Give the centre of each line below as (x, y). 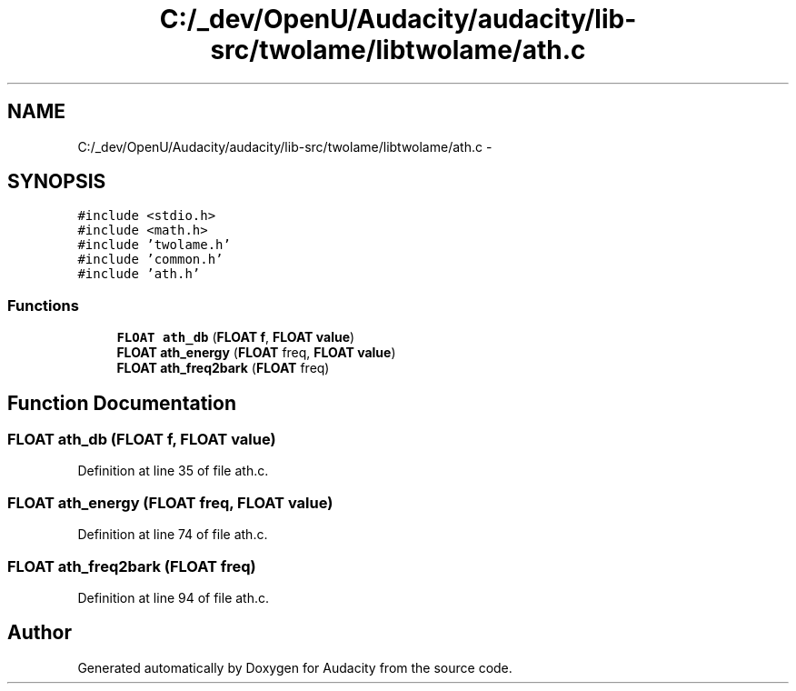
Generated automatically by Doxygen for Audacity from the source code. (295, 667)
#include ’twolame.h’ (154, 245)
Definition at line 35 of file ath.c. (173, 471)
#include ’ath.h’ (139, 274)
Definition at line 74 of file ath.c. (173, 535)
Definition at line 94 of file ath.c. (174, 597)
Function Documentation (122, 403)
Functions (43, 305)
